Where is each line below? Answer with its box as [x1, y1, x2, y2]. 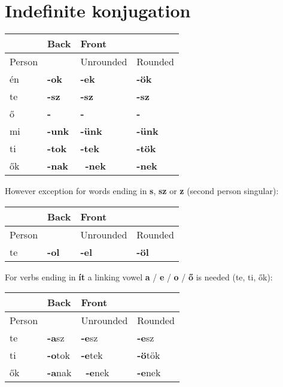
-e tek [81, 348, 103, 362]
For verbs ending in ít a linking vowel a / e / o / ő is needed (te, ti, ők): [5, 270, 273, 283]
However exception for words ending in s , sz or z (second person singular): [5, 185, 279, 197]
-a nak [47, 365, 72, 380]
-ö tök [137, 348, 160, 362]
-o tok [47, 348, 71, 362]
